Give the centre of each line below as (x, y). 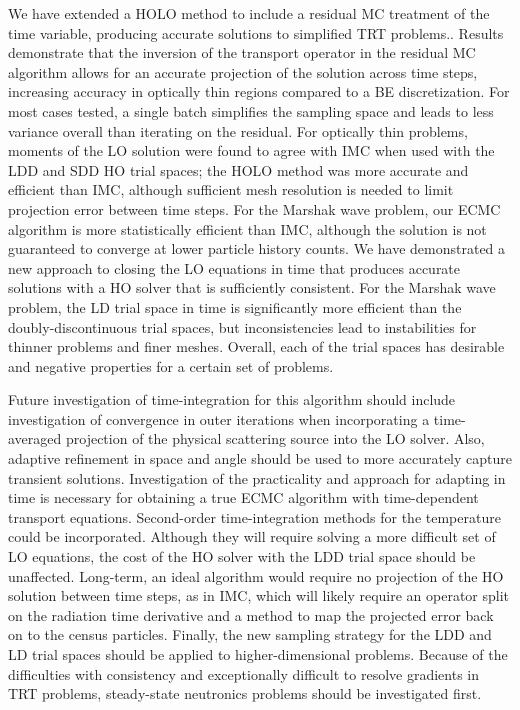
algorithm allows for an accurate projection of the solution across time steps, (243, 71)
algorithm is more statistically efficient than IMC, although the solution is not (247, 228)
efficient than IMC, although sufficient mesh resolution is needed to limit (231, 189)
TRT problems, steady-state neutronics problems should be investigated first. (245, 693)
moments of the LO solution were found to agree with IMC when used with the (251, 150)
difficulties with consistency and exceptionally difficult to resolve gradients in (244, 673)
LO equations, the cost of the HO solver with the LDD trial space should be (242, 556)
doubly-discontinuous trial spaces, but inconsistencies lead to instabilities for (242, 326)
